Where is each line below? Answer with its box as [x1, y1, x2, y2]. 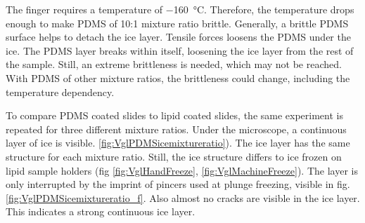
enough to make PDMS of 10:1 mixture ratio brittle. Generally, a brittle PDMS [6, 15, 349, 30]
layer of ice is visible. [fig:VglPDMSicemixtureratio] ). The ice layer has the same [6, 135, 350, 150]
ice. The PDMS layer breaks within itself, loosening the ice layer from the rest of [6, 43, 354, 58]
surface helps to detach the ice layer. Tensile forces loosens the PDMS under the [6, 29, 351, 44]
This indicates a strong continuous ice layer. [6, 204, 196, 219]
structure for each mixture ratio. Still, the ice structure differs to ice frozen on [6, 149, 342, 163]
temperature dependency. [6, 84, 115, 99]
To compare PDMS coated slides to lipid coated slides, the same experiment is [6, 108, 343, 123]
